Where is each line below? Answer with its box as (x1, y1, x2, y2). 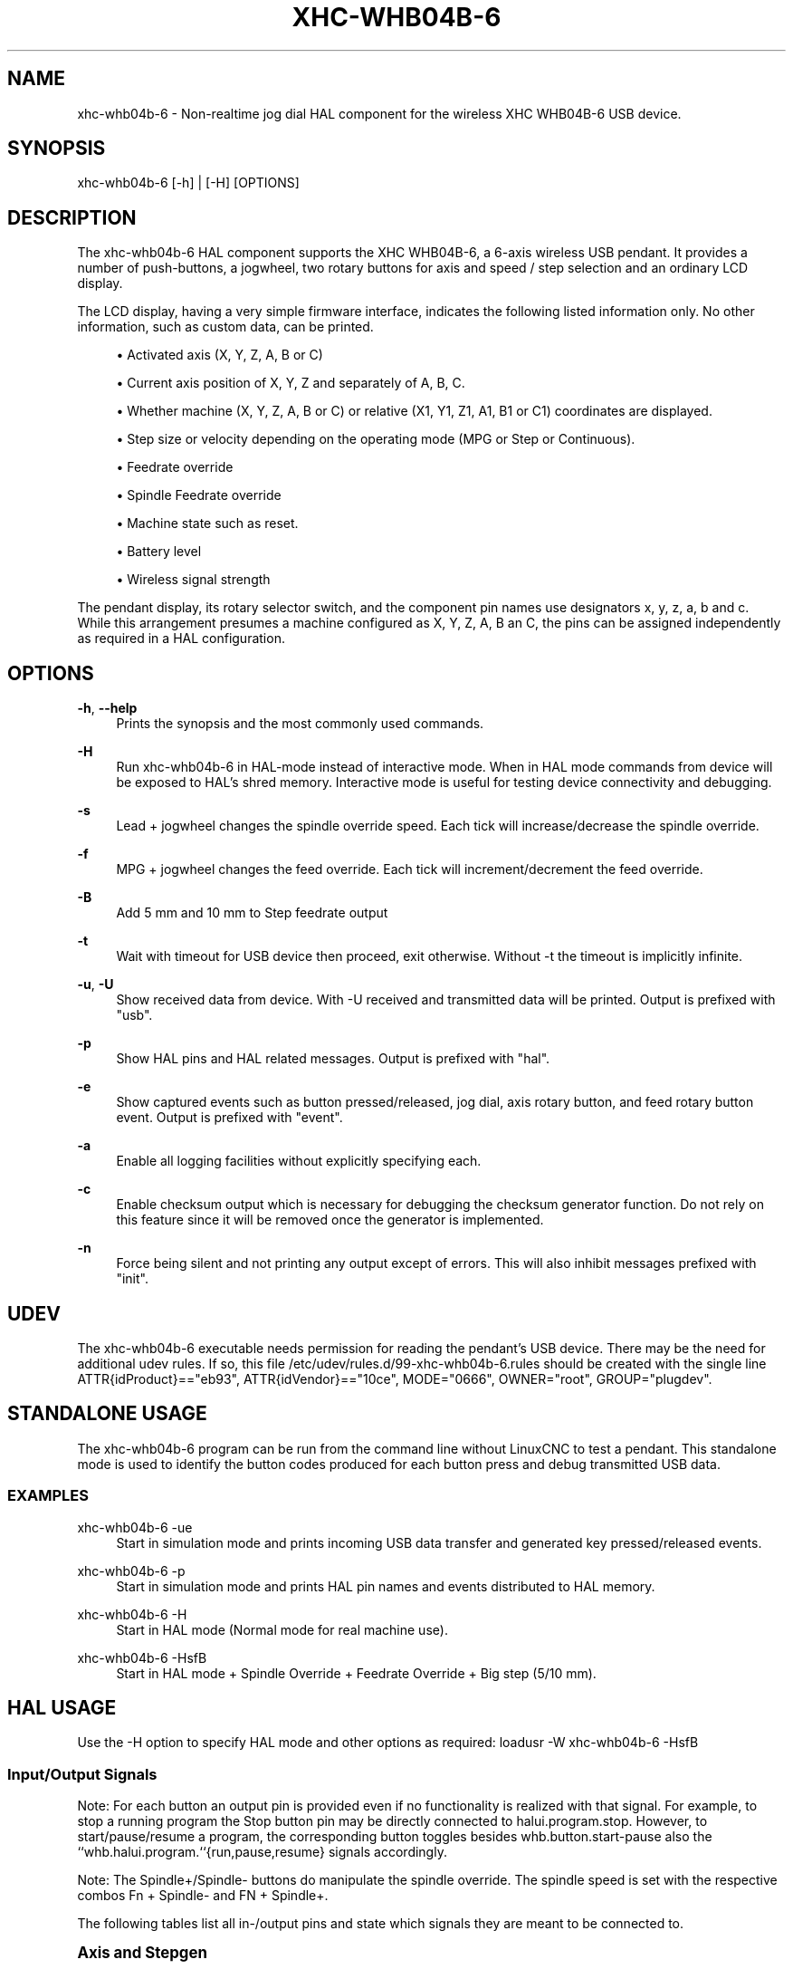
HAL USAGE (7, 1695, 117, 1719)
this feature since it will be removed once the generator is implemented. (116, 1212, 544, 1228)
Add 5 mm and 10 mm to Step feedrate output (116, 905, 388, 921)
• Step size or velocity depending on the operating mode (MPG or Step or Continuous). (116, 431, 635, 447)
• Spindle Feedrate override (116, 487, 282, 504)
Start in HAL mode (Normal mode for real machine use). (116, 1621, 448, 1638)
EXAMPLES (7, 1486, 89, 1505)
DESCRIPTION (7, 206, 137, 229)
